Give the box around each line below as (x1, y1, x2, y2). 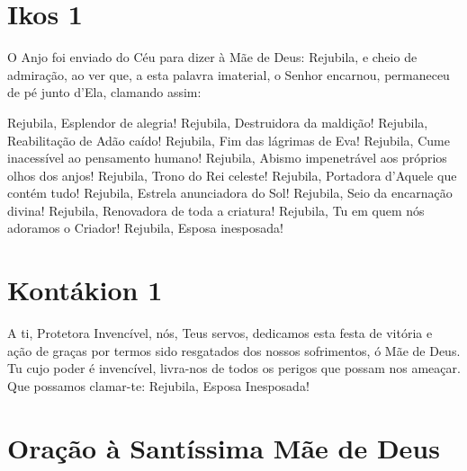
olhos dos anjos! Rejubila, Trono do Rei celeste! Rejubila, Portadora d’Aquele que (7, 165, 457, 184)
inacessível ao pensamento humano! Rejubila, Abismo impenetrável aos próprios (7, 148, 447, 167)
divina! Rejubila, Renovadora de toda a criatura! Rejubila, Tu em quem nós (7, 200, 425, 219)
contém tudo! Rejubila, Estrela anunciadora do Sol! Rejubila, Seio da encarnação (7, 183, 453, 202)
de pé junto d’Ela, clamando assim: (7, 83, 202, 102)
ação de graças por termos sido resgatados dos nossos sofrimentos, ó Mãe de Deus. (7, 341, 461, 360)
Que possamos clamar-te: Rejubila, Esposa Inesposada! (7, 376, 310, 395)
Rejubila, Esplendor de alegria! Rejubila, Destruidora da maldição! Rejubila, (7, 112, 428, 131)
